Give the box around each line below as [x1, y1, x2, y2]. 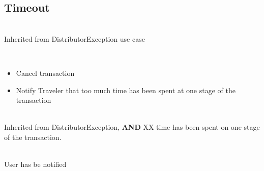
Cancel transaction [16, 67, 75, 78]
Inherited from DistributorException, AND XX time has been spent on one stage [4, 122, 260, 132]
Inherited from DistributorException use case [4, 33, 145, 44]
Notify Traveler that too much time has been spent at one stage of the [16, 84, 236, 95]
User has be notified [4, 159, 67, 169]
